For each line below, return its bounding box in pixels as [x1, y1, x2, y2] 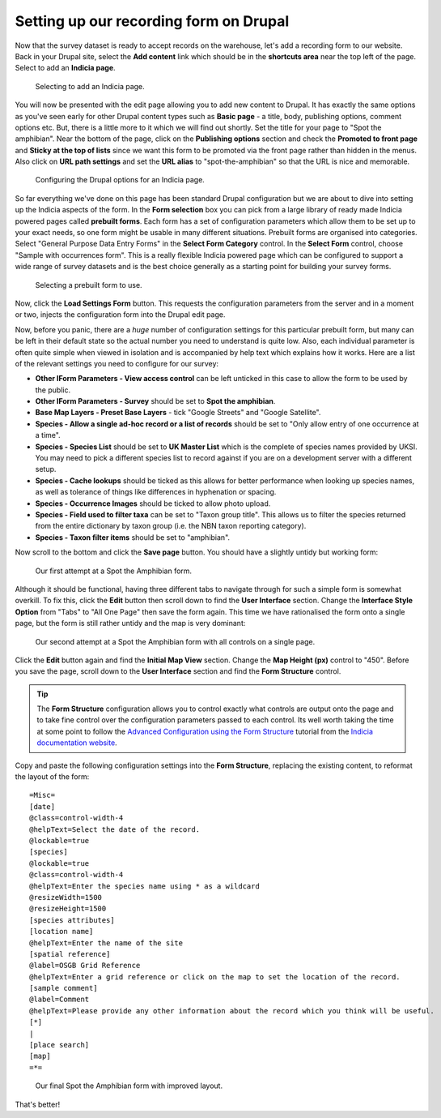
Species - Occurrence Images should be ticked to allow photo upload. [35, 499, 271, 508]
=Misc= [29, 790, 56, 800]
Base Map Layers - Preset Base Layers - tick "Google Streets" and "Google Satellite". [35, 408, 321, 418]
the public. [35, 385, 71, 395]
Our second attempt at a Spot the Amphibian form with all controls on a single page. [35, 636, 316, 646]
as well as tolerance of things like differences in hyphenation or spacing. [35, 487, 277, 497]
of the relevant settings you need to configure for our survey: [15, 358, 218, 368]
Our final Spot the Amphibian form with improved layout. [35, 1081, 223, 1090]
